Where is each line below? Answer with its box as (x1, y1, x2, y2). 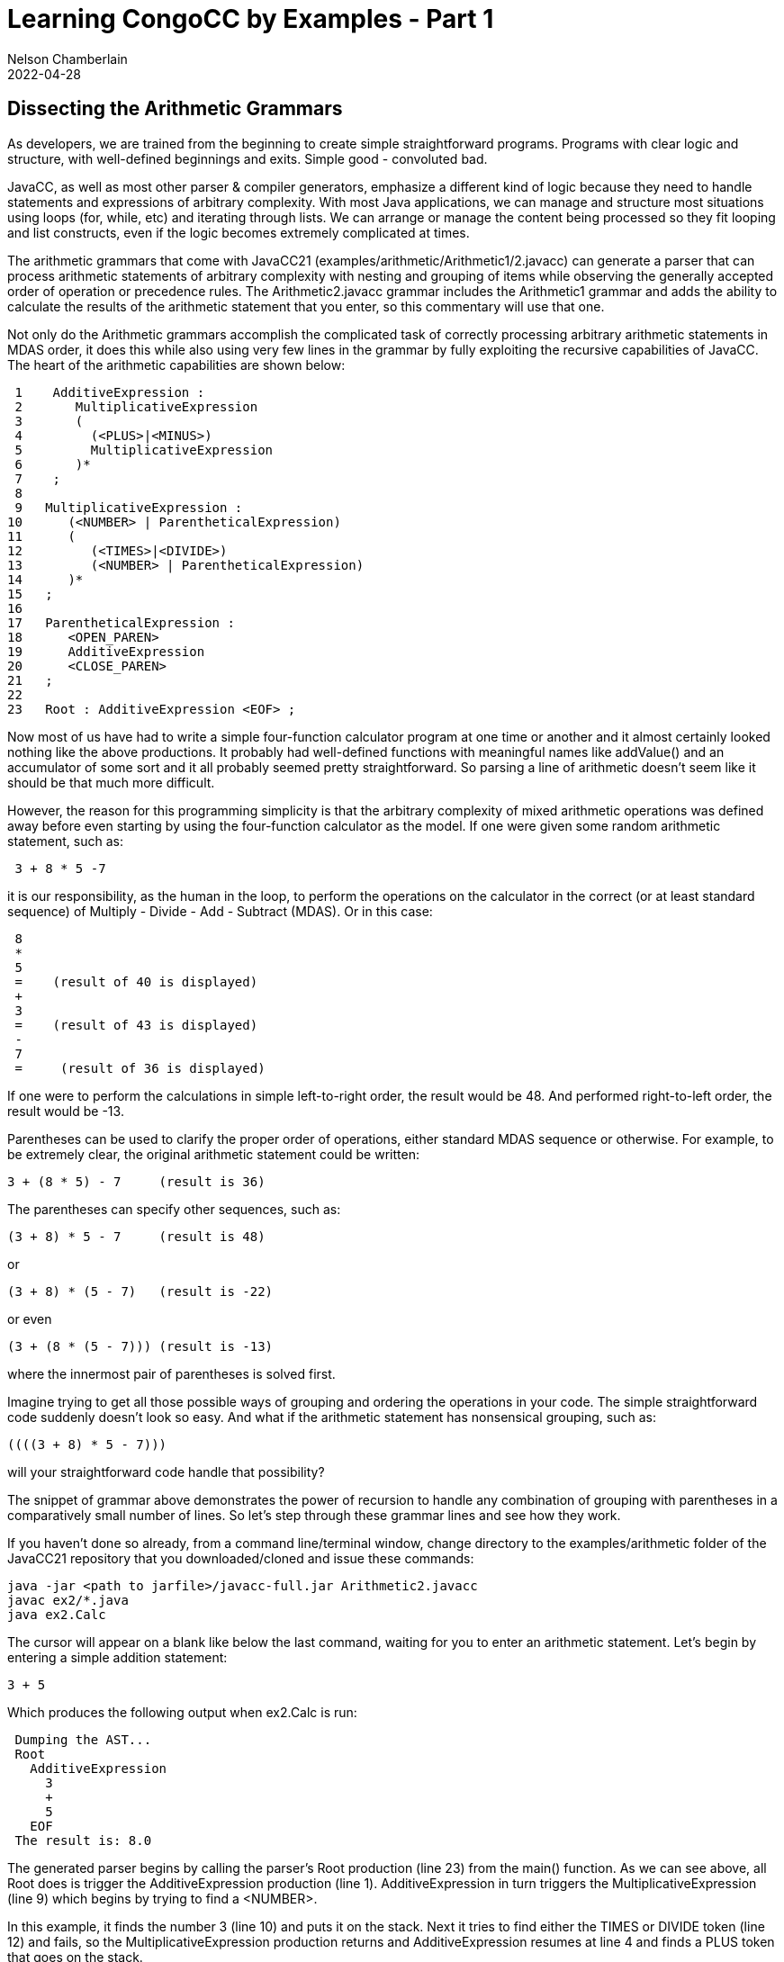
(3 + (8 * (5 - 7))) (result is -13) (7, 1338, 274, 1354)
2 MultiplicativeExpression (14, 399, 258, 414)
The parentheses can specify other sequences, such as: (7, 1201, 341, 1217)
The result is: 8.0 (14, 1832, 152, 1848)
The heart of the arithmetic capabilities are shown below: (7, 356, 346, 373)
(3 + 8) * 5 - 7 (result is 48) (7, 1228, 266, 1244)
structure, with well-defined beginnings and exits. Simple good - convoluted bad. (7, 150, 488, 166)
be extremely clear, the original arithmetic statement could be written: (7, 1146, 419, 1162)
